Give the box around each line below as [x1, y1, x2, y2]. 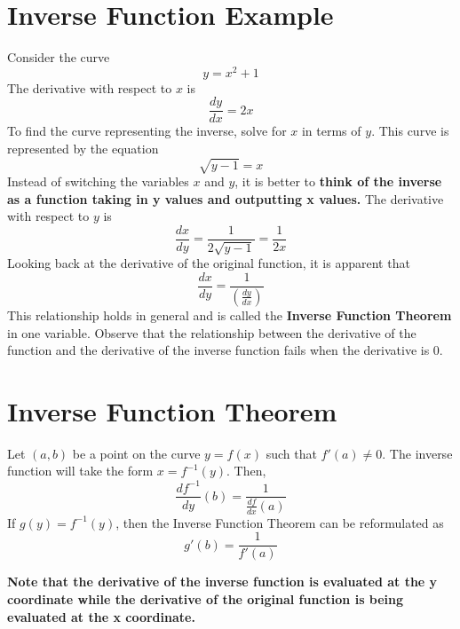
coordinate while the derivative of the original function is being [7, 590, 404, 609]
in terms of [301, 122, 361, 140]
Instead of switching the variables [7, 172, 189, 191]
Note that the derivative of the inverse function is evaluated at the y [7, 572, 438, 591]
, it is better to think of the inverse [234, 172, 442, 191]
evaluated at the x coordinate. [7, 607, 195, 625]
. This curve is [371, 122, 449, 140]
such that [266, 444, 317, 462]
